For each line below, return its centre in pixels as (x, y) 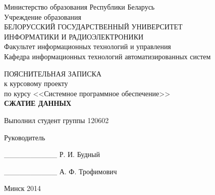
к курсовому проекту (36, 83)
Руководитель (25, 137)
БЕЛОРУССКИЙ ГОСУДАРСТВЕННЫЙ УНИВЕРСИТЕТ (93, 27)
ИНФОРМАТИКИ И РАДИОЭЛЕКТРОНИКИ (74, 36)
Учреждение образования (43, 16)
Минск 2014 (23, 188)
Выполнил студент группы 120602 (57, 120)
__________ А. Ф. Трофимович (61, 171)
